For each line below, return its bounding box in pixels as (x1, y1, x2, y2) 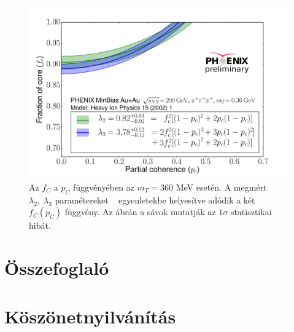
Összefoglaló (4, 255, 109, 280)
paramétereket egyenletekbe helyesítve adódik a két (55, 193, 255, 206)
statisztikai (230, 205, 272, 218)
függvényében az (72, 180, 134, 193)
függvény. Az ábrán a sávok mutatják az (64, 205, 216, 218)
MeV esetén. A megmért (176, 180, 267, 193)
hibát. (29, 219, 51, 232)
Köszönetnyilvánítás (4, 303, 176, 328)
